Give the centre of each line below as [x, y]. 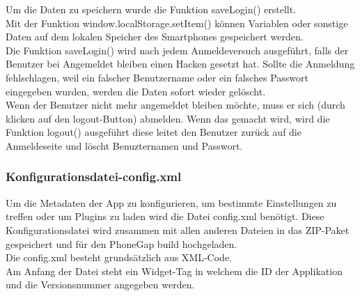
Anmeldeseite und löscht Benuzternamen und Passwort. [124, 145]
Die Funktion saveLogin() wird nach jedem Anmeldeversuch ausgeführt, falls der [177, 50]
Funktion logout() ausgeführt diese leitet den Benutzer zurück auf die [154, 132]
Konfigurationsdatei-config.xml [94, 177]
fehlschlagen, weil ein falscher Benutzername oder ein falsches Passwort [157, 77]
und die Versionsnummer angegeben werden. [100, 285]
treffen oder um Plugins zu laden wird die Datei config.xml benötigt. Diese [165, 216]
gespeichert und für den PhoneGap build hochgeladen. [122, 243]
